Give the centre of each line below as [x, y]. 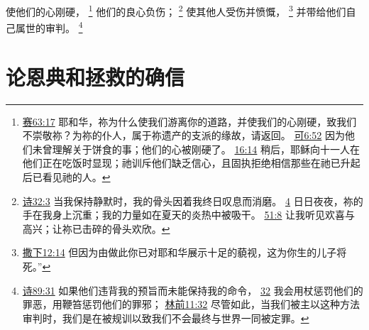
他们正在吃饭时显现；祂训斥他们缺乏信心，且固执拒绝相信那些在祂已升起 [191, 163]
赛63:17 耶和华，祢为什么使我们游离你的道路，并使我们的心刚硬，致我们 [189, 121]
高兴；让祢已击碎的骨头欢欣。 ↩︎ [96, 228]
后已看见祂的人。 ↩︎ [66, 177]
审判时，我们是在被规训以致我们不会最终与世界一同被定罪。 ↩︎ [166, 318]
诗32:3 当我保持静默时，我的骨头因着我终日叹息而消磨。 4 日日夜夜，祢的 [193, 200]
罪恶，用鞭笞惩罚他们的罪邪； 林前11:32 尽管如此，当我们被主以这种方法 [191, 304]
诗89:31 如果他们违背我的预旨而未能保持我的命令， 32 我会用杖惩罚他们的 [193, 290]
